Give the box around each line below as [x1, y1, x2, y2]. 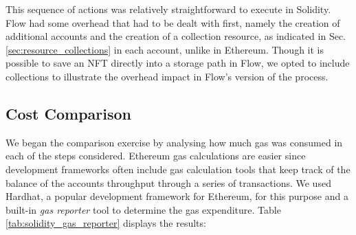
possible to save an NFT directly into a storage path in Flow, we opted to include [5, 56, 350, 70]
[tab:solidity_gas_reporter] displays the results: [5, 216, 206, 230]
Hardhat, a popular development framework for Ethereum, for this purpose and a [5, 189, 348, 203]
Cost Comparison [5, 102, 131, 124]
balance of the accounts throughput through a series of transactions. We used [5, 175, 331, 190]
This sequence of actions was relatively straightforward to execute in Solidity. [5, 2, 331, 16]
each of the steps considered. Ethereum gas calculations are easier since [5, 148, 306, 163]
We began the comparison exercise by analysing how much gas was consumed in [5, 135, 343, 149]
